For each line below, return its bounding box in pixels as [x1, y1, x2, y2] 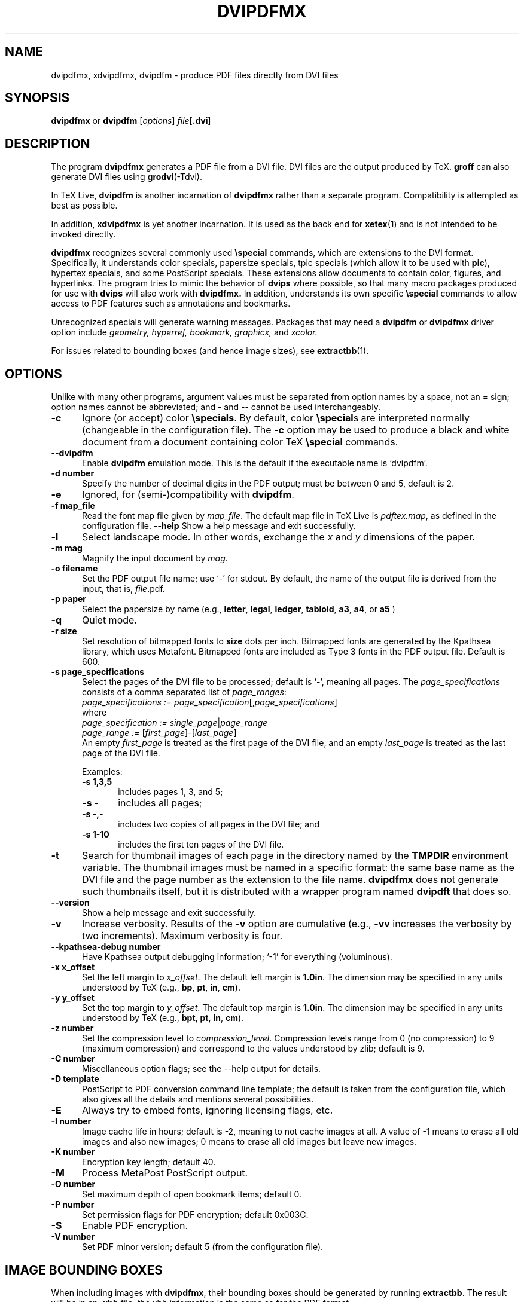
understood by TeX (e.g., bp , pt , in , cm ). [82, 982, 240, 993]
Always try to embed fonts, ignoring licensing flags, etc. [81, 1104, 333, 1117]
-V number [51, 1231, 95, 1242]
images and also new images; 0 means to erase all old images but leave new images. [82, 1136, 417, 1147]
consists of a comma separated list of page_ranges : [82, 687, 287, 698]
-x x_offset [51, 962, 95, 973]
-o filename [51, 563, 98, 574]
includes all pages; [118, 797, 202, 809]
